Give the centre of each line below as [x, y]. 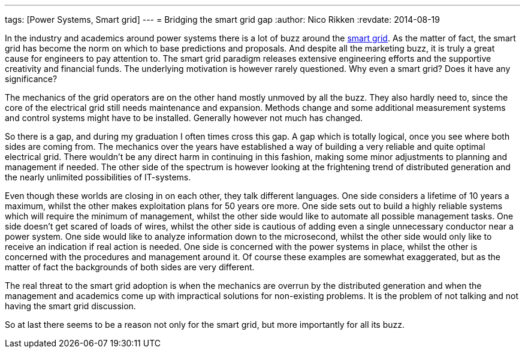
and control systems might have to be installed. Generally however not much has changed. [184, 118]
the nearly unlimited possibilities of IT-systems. [98, 177]
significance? [31, 79]
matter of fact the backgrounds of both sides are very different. [130, 267]
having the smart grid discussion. [70, 306]
